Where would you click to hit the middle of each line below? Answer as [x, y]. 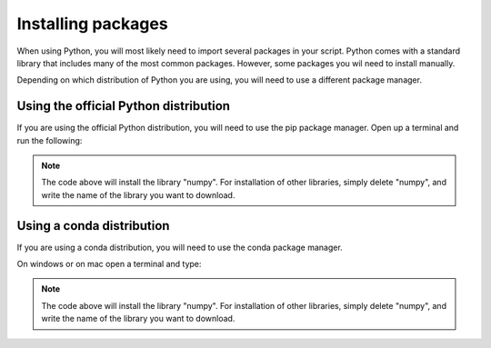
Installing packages [92, 24]
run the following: [50, 140]
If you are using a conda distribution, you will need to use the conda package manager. [180, 247]
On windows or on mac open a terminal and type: [109, 264]
